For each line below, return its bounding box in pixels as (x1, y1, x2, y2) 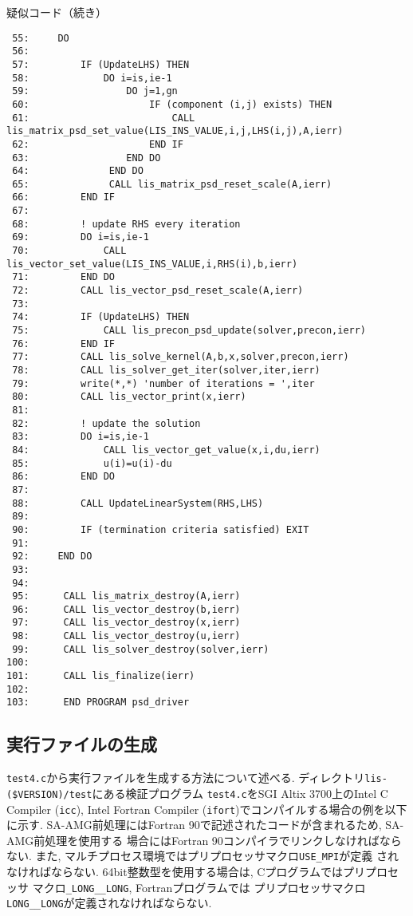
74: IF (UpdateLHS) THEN (12, 311, 190, 323)
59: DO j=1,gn (12, 85, 178, 97)
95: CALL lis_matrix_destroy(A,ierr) (12, 590, 241, 602)
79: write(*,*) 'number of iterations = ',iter (12, 377, 315, 389)
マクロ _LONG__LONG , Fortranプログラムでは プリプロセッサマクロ (32, 878, 366, 895)
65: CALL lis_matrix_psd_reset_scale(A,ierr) (12, 178, 332, 190)
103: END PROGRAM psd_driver (6, 697, 190, 709)
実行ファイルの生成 (6, 732, 157, 756)
